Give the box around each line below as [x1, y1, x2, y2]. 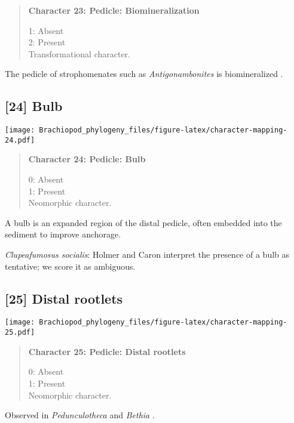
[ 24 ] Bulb [5, 97, 63, 115]
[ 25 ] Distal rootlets [5, 289, 123, 307]
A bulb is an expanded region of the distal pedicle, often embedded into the [5, 216, 282, 229]
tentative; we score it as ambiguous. [5, 260, 136, 272]
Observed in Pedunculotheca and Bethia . [5, 409, 155, 421]
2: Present [28, 36, 66, 48]
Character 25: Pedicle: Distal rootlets [28, 345, 186, 357]
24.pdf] [5, 135, 35, 144]
